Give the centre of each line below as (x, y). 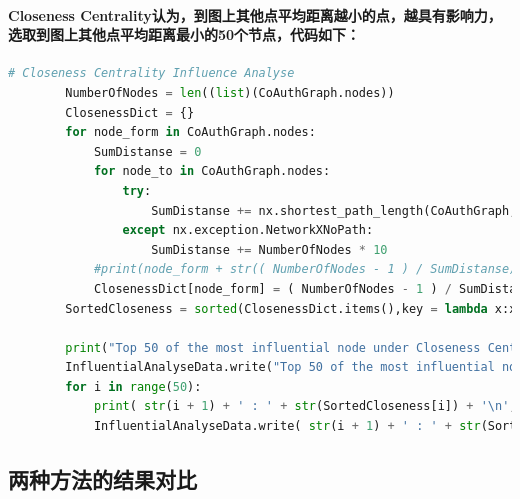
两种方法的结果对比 (102, 479)
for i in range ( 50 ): (133, 386)
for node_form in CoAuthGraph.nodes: (190, 132)
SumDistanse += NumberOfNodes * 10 (269, 249)
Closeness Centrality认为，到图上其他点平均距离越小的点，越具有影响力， (255, 14)
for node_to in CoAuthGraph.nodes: (212, 171)
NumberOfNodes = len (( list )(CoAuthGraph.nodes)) (230, 92)
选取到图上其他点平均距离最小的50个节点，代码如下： (184, 34)
